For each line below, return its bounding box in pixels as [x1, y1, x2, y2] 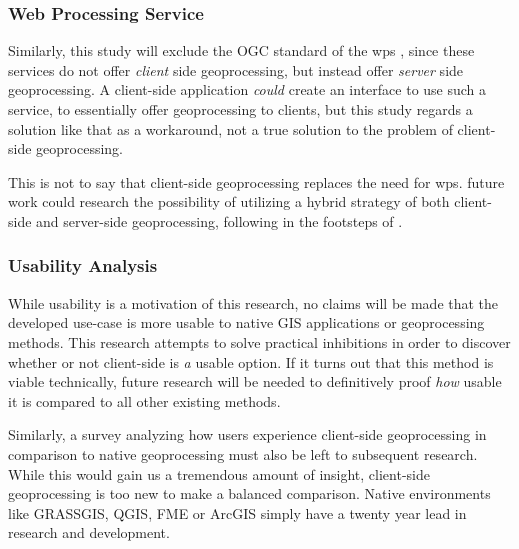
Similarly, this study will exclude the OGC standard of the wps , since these [8, 40, 475, 61]
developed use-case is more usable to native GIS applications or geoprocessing [8, 312, 485, 333]
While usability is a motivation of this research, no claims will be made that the [8, 292, 499, 313]
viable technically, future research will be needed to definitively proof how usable [8, 371, 502, 392]
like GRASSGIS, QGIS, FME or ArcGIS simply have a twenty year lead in [8, 502, 467, 523]
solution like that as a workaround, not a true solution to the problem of [8, 118, 453, 139]
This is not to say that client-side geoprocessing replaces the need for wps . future [8, 171, 505, 192]
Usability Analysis [8, 253, 158, 278]
